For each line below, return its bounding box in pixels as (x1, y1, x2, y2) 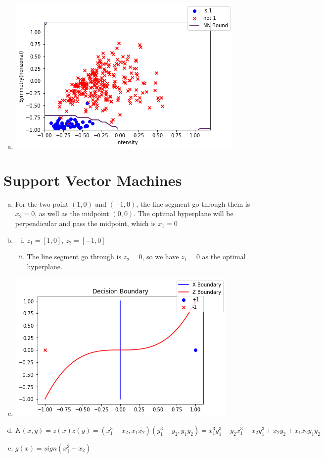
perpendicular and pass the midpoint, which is (15, 218, 156, 228)
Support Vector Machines (3, 170, 182, 190)
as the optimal (202, 251, 246, 262)
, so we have (142, 251, 179, 262)
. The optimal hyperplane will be (134, 208, 233, 219)
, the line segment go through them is (136, 198, 250, 209)
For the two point (15, 198, 69, 209)
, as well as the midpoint (35, 208, 109, 219)
